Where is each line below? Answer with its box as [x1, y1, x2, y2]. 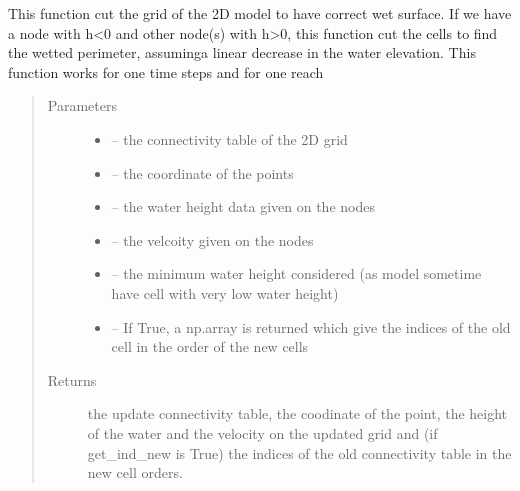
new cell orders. [87, 462, 183, 483]
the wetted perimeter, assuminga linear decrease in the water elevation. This [8, 42, 476, 63]
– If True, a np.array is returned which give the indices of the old [111, 316, 511, 337]
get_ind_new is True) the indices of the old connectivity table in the [87, 442, 512, 463]
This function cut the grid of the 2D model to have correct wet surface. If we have [8, 3, 512, 23]
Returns [47, 369, 97, 390]
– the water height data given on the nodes [111, 196, 375, 217]
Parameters [47, 95, 117, 116]
